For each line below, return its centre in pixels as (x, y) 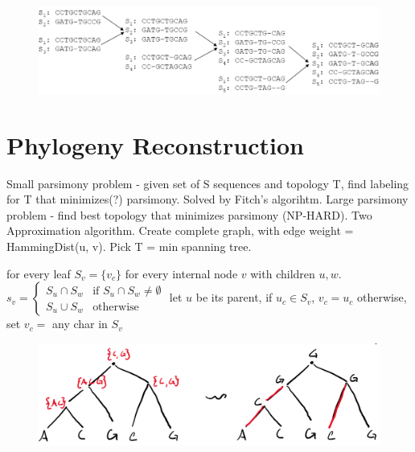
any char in (80, 324)
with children (283, 273)
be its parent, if (234, 297)
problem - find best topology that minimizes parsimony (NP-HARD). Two (189, 214)
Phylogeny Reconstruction (155, 144)
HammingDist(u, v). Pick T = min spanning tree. (129, 246)
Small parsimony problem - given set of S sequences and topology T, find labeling (208, 183)
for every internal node (181, 273)
